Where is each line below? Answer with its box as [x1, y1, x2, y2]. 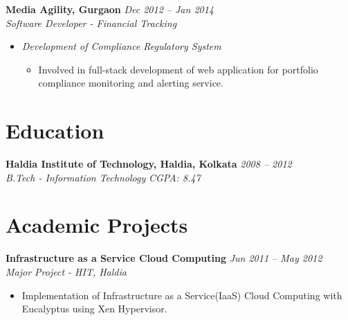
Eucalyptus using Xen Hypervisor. [21, 301, 167, 316]
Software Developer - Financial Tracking [6, 15, 177, 30]
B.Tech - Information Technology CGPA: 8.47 [6, 170, 201, 184]
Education [6, 116, 104, 145]
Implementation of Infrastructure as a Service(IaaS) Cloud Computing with [21, 287, 342, 302]
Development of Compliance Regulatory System [21, 39, 221, 53]
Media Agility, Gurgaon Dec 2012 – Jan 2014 [6, 2, 214, 16]
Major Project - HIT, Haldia [6, 265, 127, 278]
